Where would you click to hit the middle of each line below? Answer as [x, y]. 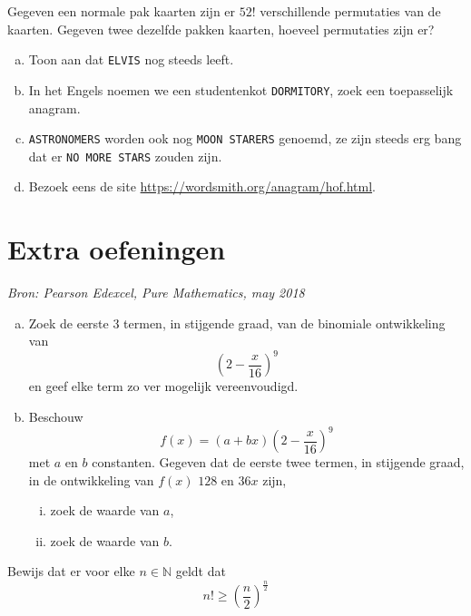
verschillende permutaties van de [350, 11]
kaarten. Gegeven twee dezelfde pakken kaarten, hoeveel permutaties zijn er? [221, 29]
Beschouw [56, 416]
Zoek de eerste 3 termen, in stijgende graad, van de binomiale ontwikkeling [237, 323]
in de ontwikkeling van [91, 479]
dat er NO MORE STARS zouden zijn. [125, 156]
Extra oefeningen [117, 249]
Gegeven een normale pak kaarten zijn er [122, 11]
